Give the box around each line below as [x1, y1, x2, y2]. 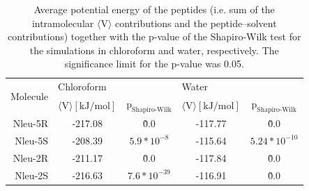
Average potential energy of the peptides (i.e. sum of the [33, 2, 275, 16]
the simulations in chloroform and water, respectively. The [29, 42, 279, 57]
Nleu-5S [15, 133, 49, 147]
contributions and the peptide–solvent [114, 15, 277, 30]
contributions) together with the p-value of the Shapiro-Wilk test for [8, 29, 301, 44]
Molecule [10, 89, 49, 103]
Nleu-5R [13, 116, 49, 131]
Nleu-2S [15, 167, 49, 182]
